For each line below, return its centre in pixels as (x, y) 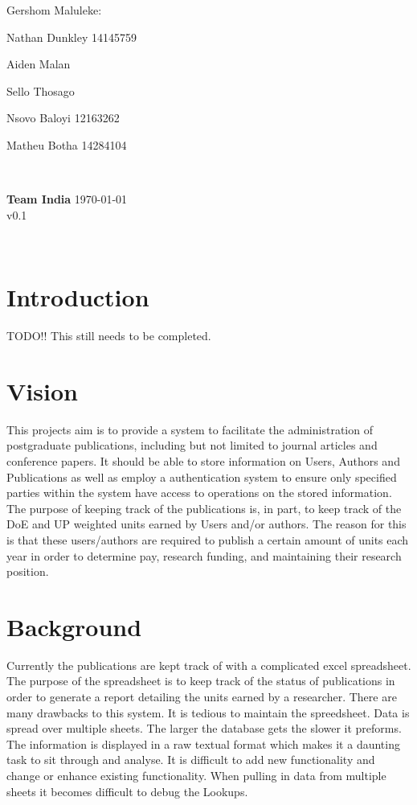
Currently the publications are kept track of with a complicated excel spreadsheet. (209, 665)
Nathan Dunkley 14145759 (72, 37)
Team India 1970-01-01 (67, 199)
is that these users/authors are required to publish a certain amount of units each (208, 539)
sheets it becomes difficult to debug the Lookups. (127, 791)
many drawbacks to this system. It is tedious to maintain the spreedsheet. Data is (208, 712)
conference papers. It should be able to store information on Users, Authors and (203, 460)
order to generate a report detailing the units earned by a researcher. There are (202, 697)
